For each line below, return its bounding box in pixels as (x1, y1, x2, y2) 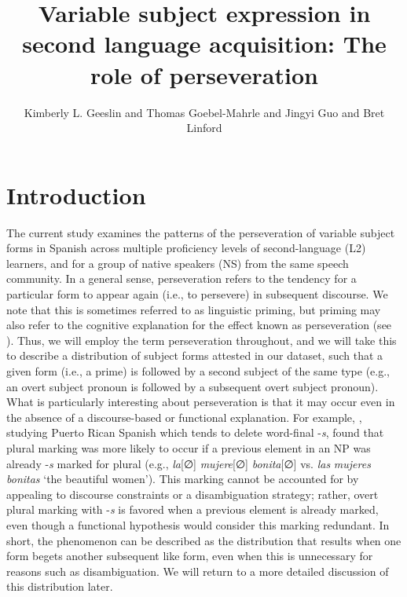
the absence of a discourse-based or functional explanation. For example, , (6, 408, 362, 425)
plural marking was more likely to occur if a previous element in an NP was (6, 439, 371, 456)
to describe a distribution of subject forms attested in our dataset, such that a (6, 347, 383, 364)
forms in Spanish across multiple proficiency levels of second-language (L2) (6, 240, 366, 256)
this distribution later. (6, 578, 113, 595)
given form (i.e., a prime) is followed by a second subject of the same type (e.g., (6, 362, 390, 379)
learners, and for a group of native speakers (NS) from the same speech (6, 255, 349, 271)
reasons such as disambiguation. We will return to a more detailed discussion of (6, 562, 389, 579)
